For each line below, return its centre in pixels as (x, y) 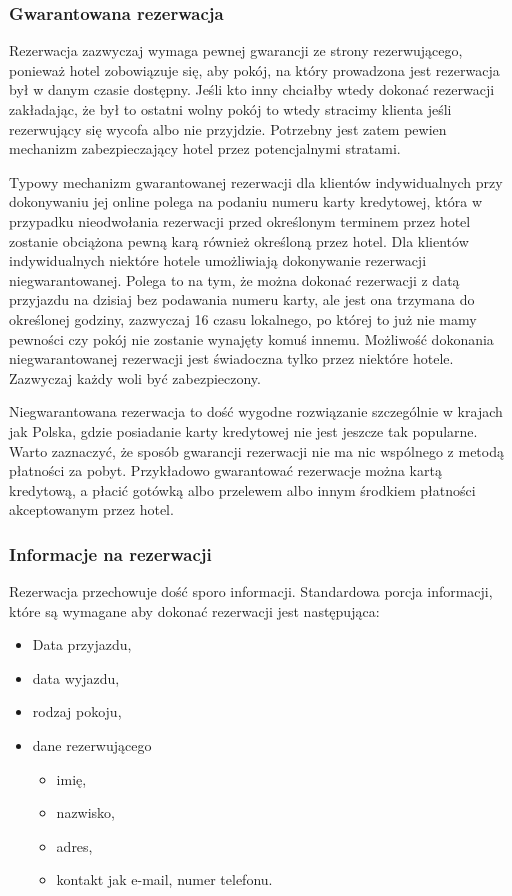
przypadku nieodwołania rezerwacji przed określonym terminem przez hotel (240, 220)
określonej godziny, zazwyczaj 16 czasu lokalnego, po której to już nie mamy (243, 318)
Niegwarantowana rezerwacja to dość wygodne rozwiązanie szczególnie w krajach (256, 411)
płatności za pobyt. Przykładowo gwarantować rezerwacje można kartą (225, 470)
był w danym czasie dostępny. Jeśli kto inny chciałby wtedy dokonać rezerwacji (252, 89)
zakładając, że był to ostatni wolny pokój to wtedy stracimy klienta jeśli (230, 109)
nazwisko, (86, 812)
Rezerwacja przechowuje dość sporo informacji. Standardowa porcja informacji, (251, 591)
